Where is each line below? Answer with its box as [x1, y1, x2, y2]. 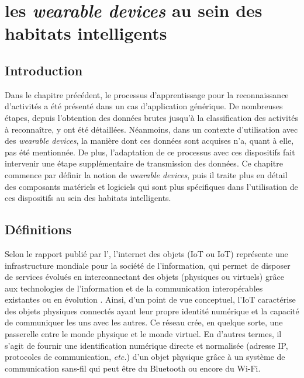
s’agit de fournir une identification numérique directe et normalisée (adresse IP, [5, 339, 288, 351]
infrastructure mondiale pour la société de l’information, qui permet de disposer [5, 259, 291, 271]
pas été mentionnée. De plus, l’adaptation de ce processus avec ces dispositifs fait [5, 145, 295, 158]
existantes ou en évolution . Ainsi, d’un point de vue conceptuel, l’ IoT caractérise [5, 293, 296, 306]
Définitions [5, 220, 72, 238]
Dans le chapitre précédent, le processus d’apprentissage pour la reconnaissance [5, 88, 289, 100]
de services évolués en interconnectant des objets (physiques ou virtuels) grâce [5, 271, 284, 283]
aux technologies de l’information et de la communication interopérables [5, 282, 263, 294]
